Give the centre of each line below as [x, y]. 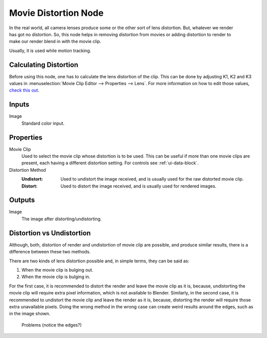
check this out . [24, 90]
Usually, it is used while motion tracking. [50, 50]
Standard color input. [43, 123]
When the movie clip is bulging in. [56, 277]
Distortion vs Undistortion [50, 233]
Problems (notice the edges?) [52, 325]
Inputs [19, 105]
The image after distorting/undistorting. [62, 219]
